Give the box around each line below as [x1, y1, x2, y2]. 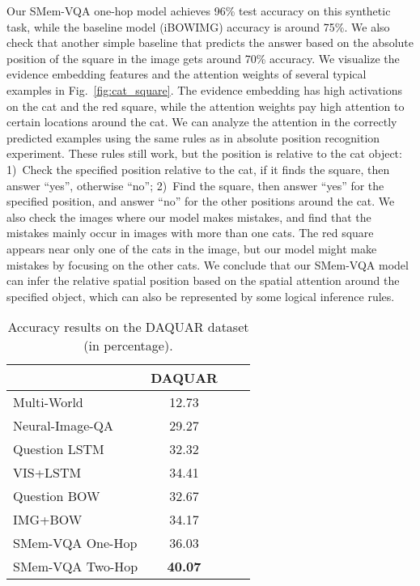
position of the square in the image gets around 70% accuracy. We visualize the [6, 49, 400, 66]
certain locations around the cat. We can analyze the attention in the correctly [6, 113, 397, 130]
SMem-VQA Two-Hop [13, 557, 138, 576]
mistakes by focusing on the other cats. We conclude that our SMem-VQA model [6, 256, 409, 273]
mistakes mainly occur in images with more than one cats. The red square [6, 224, 374, 241]
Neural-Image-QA [13, 416, 114, 435]
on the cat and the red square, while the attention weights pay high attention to [6, 97, 405, 114]
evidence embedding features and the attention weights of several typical [6, 66, 367, 83]
